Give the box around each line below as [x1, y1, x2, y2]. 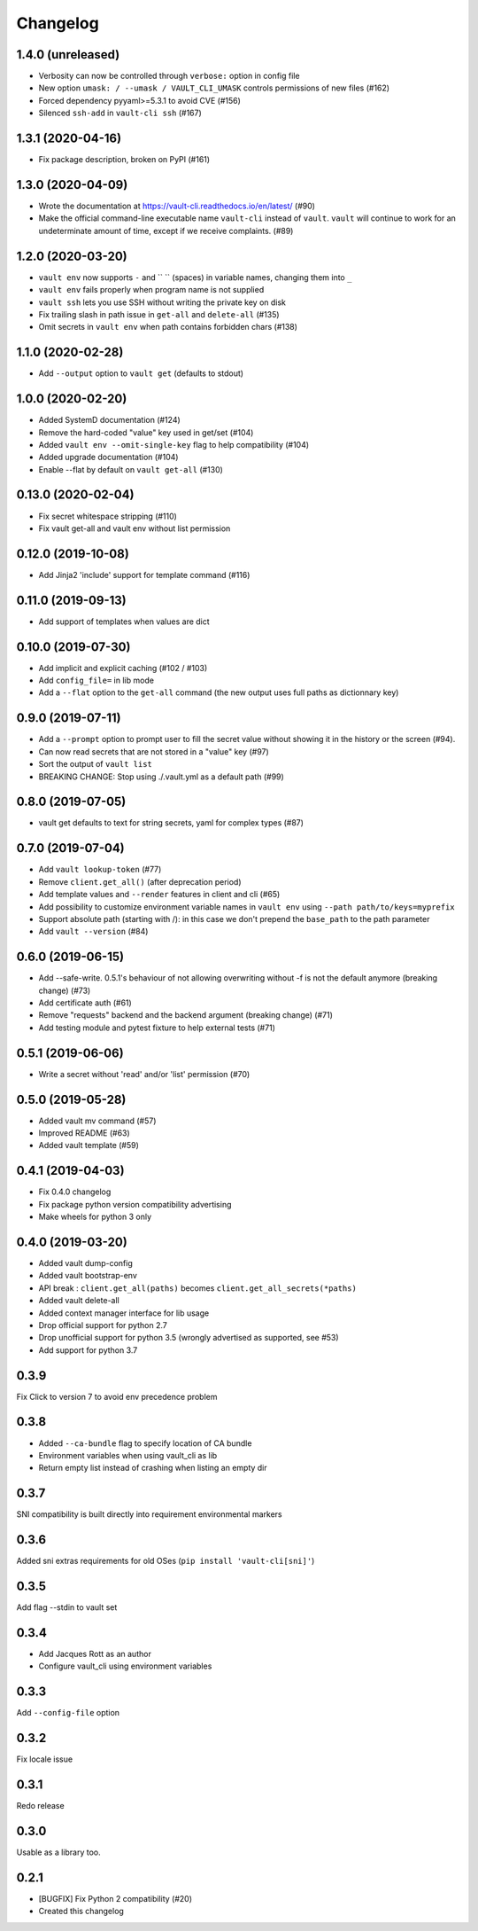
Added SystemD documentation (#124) [38, 415, 181, 426]
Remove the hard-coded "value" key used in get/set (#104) [38, 426, 254, 438]
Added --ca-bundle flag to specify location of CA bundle [38, 1437, 252, 1449]
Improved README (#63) [38, 1127, 130, 1138]
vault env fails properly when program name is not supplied [38, 285, 265, 295]
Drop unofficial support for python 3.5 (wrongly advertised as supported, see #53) [38, 1333, 340, 1343]
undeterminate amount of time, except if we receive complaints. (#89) [38, 225, 294, 236]
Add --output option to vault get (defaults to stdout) [38, 368, 243, 379]
